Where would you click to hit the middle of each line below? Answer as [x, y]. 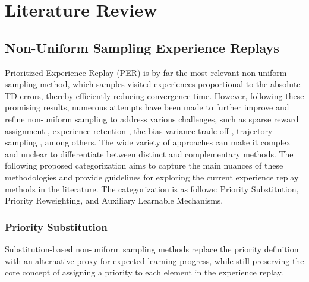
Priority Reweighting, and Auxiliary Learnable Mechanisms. [114, 200]
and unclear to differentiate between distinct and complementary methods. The [149, 153]
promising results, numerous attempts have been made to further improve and [147, 107]
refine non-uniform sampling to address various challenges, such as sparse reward [152, 118]
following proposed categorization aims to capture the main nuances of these [144, 165]
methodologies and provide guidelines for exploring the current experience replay [152, 177]
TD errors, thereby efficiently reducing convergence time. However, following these [154, 95]
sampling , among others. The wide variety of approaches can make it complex [148, 142]
